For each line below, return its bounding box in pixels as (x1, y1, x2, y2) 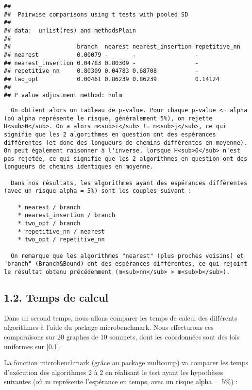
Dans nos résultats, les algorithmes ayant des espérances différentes (11, 179, 248, 187)
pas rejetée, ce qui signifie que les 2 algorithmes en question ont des (4, 155, 248, 162)
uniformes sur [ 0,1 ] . (4, 341, 61, 351)
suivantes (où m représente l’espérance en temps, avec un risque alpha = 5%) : (4, 376, 238, 387)
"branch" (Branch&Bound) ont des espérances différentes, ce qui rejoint (4, 260, 248, 268)
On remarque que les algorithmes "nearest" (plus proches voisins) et (11, 252, 244, 259)
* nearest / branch (17, 203, 81, 211)
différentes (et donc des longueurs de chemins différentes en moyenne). (4, 139, 248, 146)
